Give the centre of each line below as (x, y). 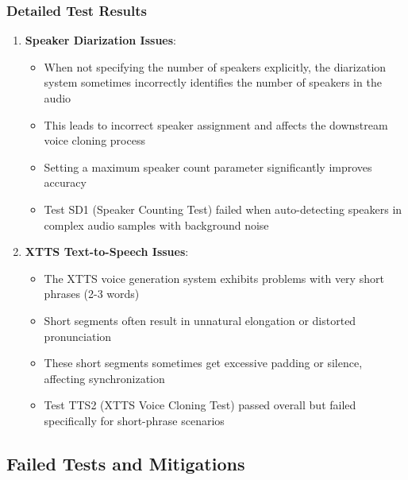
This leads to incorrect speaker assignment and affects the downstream (216, 124)
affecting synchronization (104, 378)
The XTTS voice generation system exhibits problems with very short (214, 278)
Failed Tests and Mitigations (126, 463)
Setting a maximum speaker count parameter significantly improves (208, 166)
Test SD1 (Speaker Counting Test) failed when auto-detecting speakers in (223, 209)
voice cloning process (94, 140)
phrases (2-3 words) (92, 294)
